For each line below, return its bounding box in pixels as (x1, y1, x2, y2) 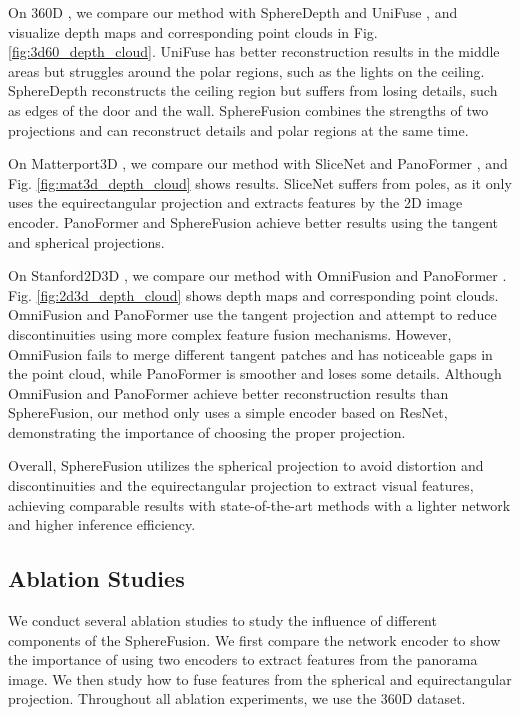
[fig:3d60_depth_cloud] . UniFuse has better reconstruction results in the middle (8, 41, 500, 62)
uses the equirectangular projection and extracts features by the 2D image (8, 192, 463, 213)
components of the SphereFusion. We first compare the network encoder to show (8, 629, 501, 650)
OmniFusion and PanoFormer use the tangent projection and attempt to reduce (8, 304, 497, 325)
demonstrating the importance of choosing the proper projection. (8, 421, 406, 442)
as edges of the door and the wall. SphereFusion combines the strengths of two (8, 99, 489, 120)
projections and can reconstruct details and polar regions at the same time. (8, 119, 469, 140)
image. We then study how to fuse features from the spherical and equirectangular (8, 668, 512, 689)
